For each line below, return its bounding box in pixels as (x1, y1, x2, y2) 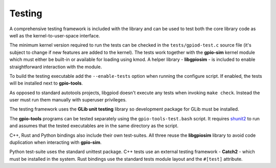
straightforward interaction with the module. (9, 64, 102, 70)
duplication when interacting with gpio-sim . (9, 139, 102, 145)
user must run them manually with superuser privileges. (9, 97, 127, 103)
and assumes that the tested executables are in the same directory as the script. (9, 123, 179, 129)
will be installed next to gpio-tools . (9, 80, 83, 87)
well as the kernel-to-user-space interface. (9, 32, 100, 38)
